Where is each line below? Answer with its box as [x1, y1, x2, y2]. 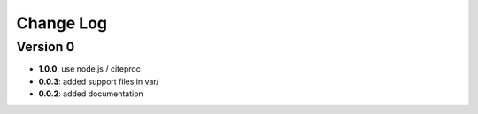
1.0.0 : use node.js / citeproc [38, 64, 141, 74]
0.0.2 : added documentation [38, 88, 143, 99]
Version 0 [16, 39, 75, 55]
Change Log [16, 13, 108, 33]
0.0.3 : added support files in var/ [38, 76, 159, 87]
